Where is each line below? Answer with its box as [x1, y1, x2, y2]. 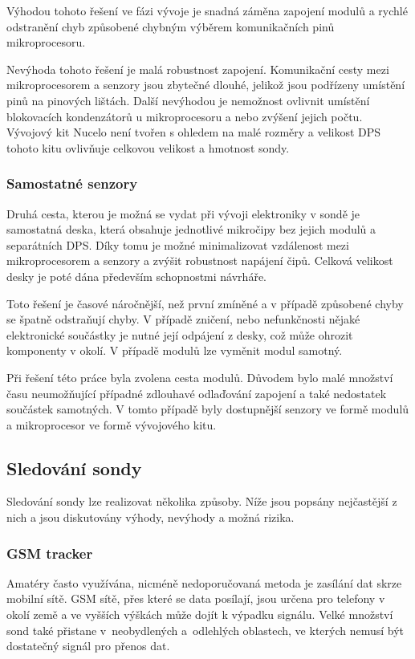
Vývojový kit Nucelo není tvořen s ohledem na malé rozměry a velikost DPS [6, 124, 381, 140]
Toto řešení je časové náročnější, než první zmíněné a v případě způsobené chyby [6, 295, 404, 311]
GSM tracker [6, 543, 93, 563]
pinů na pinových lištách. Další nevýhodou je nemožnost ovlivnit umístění [6, 92, 370, 108]
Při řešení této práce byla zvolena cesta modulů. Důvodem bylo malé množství [6, 368, 393, 385]
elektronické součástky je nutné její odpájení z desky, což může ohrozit [6, 326, 353, 343]
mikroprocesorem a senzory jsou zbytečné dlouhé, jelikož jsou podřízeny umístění [6, 76, 405, 93]
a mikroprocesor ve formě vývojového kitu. [6, 416, 217, 433]
